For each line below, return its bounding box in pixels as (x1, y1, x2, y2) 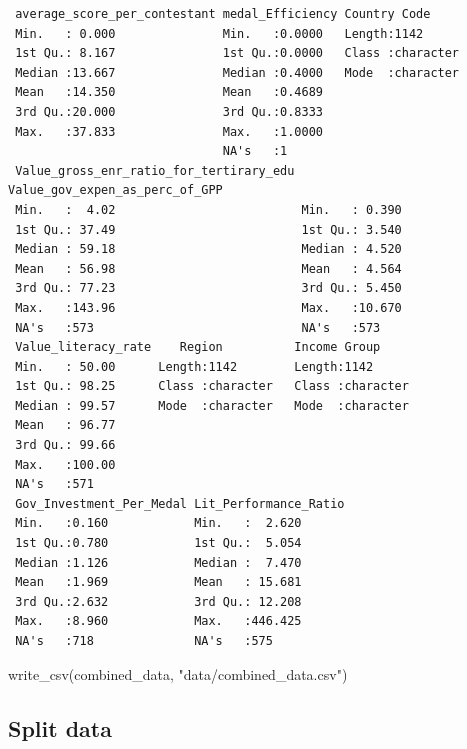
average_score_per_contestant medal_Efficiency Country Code (15, 7, 431, 21)
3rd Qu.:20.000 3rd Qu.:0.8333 (15, 104, 323, 119)
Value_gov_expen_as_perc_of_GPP (8, 183, 223, 198)
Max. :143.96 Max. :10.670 (15, 300, 402, 315)
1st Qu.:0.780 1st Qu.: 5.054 (15, 536, 302, 551)
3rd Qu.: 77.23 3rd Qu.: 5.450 (15, 281, 402, 296)
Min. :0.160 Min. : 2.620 (15, 516, 302, 531)
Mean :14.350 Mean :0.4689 (15, 85, 323, 100)
